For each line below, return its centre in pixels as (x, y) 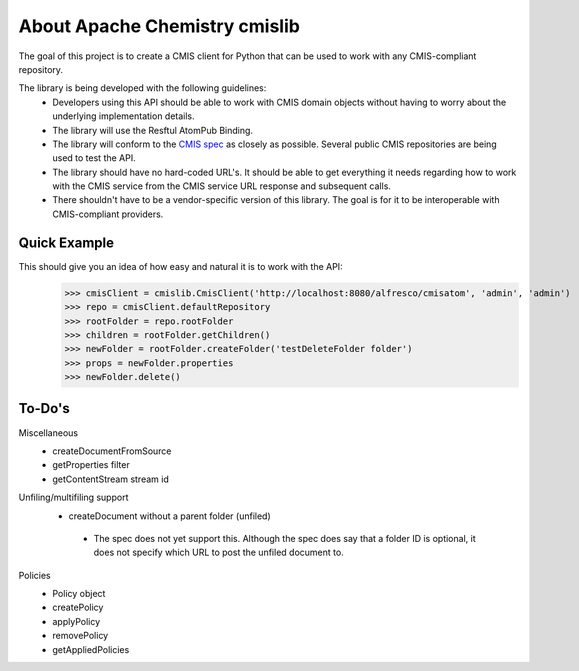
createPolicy (78, 607)
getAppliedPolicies (91, 649)
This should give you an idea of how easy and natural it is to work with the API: (181, 266)
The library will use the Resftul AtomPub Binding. (153, 130)
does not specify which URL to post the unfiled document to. (218, 552)
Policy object (79, 594)
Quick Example (66, 242)
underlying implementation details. (123, 116)
